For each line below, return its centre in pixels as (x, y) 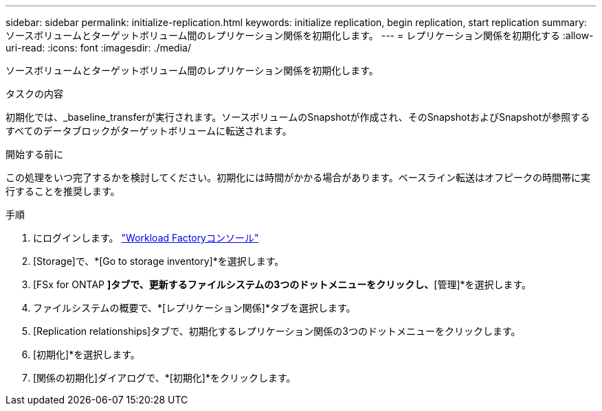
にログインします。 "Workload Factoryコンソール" (146, 238)
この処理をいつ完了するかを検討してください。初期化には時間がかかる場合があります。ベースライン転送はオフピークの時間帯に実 (298, 177)
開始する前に (34, 154)
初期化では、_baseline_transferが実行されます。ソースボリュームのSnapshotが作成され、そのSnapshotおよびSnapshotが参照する (298, 117)
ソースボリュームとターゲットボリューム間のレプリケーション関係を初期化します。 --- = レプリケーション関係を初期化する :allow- (300, 35)
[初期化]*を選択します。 (87, 354)
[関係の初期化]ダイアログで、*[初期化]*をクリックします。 (165, 378)
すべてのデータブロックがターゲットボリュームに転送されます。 (149, 131)
